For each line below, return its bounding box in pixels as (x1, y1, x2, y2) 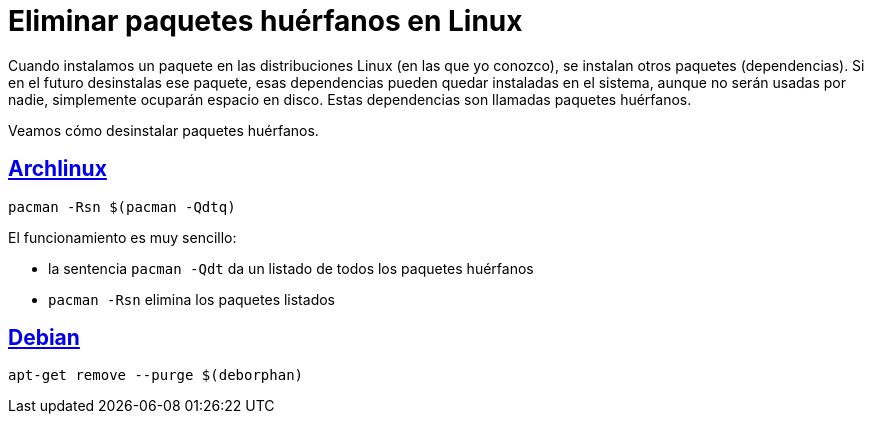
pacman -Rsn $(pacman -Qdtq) (8, 198, 236, 215)
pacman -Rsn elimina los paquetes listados (48, 290, 335, 308)
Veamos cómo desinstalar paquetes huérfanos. (8, 121, 319, 139)
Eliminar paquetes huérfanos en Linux (8, 4, 523, 38)
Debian (8, 325, 80, 351)
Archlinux (8, 156, 107, 182)
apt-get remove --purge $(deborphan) (8, 367, 304, 384)
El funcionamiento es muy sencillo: (8, 228, 237, 246)
